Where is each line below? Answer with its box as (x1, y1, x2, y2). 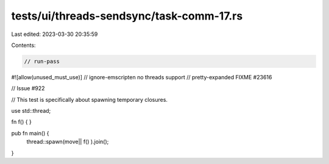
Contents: (11, 41, 36, 49)
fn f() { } (11, 118, 32, 126)
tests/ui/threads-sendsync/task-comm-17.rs (11, 9, 243, 23)
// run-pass (24, 58, 60, 65)
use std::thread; (11, 107, 51, 115)
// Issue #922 (11, 85, 45, 92)
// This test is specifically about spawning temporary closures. (11, 96, 168, 103)
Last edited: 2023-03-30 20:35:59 (11, 30, 98, 38)
